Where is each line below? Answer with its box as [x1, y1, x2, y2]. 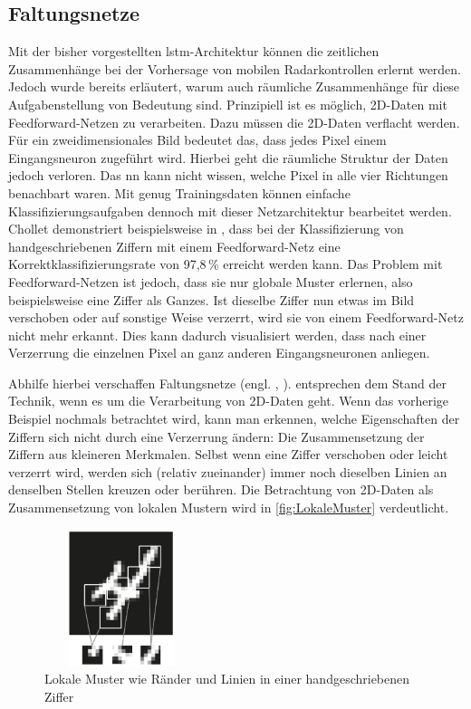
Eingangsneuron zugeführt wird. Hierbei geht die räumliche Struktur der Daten [8, 148, 448, 167]
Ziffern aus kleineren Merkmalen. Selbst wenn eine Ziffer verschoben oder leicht [8, 445, 448, 464]
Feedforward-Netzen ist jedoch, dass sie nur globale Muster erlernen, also [8, 272, 413, 291]
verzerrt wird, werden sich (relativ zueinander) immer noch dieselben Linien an [8, 462, 447, 481]
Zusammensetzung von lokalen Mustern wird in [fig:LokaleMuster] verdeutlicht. [8, 498, 449, 517]
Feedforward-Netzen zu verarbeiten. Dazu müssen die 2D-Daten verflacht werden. [8, 112, 460, 131]
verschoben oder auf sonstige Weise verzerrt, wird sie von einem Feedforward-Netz [8, 308, 464, 327]
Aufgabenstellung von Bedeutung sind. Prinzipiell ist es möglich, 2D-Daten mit [8, 94, 447, 113]
